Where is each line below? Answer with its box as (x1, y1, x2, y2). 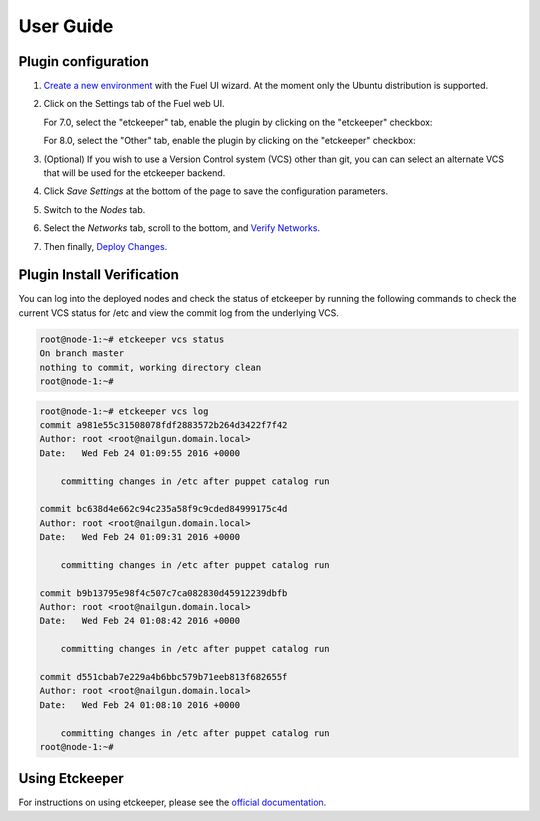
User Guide (18, 15, 114, 37)
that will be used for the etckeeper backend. (43, 167, 226, 179)
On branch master (39, 348, 125, 359)
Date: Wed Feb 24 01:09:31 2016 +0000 (39, 531, 240, 543)
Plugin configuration (18, 53, 150, 70)
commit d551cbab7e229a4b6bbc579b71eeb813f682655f (39, 671, 288, 683)
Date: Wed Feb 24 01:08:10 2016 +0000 (39, 699, 240, 710)
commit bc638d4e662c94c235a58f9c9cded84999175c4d (39, 503, 288, 515)
